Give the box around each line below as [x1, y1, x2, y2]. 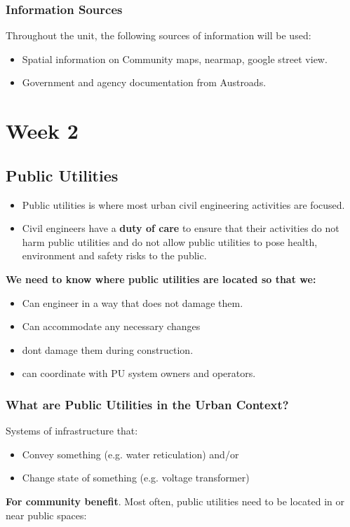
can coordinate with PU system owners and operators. [22, 366, 256, 381]
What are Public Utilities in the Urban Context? [6, 395, 289, 413]
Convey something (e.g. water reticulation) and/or [22, 446, 239, 461]
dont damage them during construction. [22, 342, 194, 357]
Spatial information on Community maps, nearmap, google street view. [22, 51, 328, 66]
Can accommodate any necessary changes [22, 319, 201, 334]
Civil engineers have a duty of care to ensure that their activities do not [22, 221, 339, 235]
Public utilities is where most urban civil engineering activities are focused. [22, 197, 345, 212]
